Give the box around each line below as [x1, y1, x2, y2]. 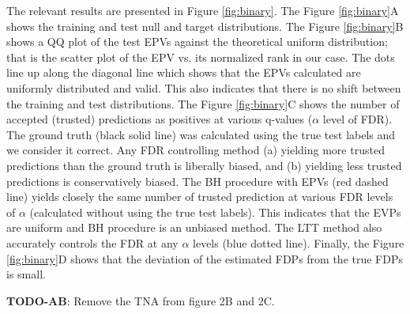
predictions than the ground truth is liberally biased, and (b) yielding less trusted [6, 157, 402, 173]
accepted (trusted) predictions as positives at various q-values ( [6, 111, 313, 127]
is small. [6, 266, 46, 282]
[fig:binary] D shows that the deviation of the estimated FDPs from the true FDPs [6, 250, 404, 267]
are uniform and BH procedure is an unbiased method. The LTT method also [6, 219, 382, 236]
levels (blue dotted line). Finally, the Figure [193, 234, 404, 251]
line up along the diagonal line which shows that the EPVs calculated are [6, 64, 361, 81]
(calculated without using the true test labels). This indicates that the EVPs [29, 203, 401, 220]
